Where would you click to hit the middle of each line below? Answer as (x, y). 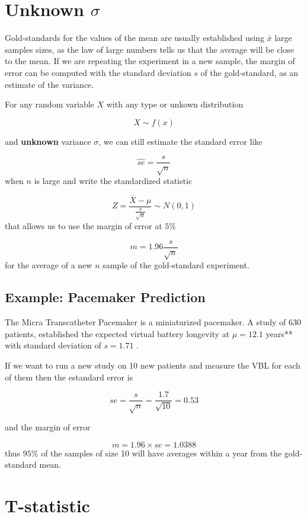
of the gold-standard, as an (250, 72)
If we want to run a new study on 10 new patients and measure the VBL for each (153, 365)
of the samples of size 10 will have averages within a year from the (162, 453)
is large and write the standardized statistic (113, 181)
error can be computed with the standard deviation (98, 72)
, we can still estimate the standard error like (180, 141)
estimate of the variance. (49, 84)
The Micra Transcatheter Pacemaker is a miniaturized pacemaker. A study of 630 (153, 322)
